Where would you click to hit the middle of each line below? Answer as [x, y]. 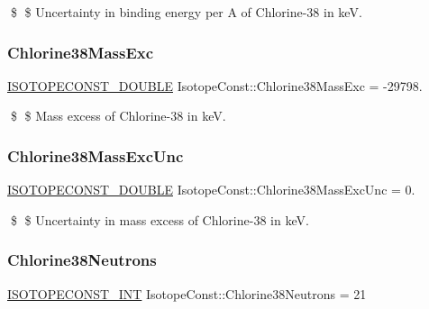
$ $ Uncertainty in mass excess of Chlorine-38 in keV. [160, 219]
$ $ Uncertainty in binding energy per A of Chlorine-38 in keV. [186, 12]
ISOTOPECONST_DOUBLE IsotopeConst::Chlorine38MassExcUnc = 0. [211, 190]
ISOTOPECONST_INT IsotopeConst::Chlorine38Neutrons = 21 [187, 293]
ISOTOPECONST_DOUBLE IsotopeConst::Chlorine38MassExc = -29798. [215, 85]
